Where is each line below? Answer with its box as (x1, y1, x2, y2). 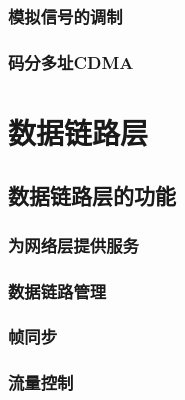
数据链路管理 (8, 278, 107, 303)
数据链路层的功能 (8, 180, 176, 211)
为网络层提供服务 (8, 232, 139, 257)
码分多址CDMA (8, 49, 134, 74)
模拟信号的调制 (8, 3, 123, 28)
